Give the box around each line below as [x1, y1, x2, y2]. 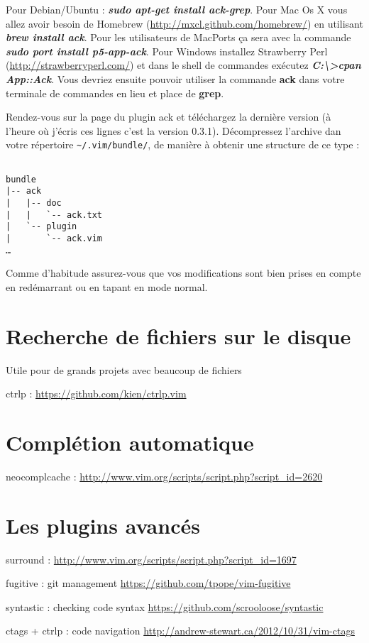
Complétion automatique [6, 427, 254, 456]
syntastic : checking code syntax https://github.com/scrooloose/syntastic [6, 599, 324, 614]
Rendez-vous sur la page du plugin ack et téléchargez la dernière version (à [6, 109, 331, 124]
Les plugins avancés [6, 510, 200, 539]
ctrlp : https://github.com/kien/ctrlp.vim [6, 386, 187, 401]
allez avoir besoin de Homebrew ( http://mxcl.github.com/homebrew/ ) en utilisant [6, 16, 363, 31]
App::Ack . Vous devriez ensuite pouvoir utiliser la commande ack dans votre [6, 71, 345, 86]
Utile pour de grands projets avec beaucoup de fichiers [6, 362, 242, 377]
